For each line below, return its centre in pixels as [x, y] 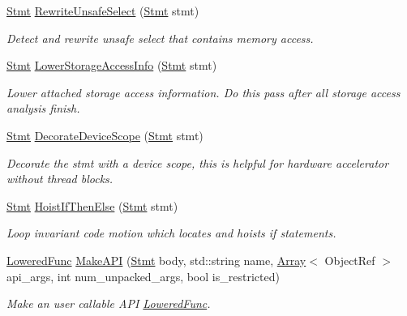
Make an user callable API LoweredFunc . [109, 303]
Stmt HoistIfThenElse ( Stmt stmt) [92, 205]
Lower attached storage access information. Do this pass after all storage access [203, 92]
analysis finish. [43, 108]
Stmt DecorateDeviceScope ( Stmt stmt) [105, 135]
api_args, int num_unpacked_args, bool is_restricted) [143, 276]
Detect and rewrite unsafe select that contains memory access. [160, 38]
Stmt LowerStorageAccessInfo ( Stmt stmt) [112, 65]
